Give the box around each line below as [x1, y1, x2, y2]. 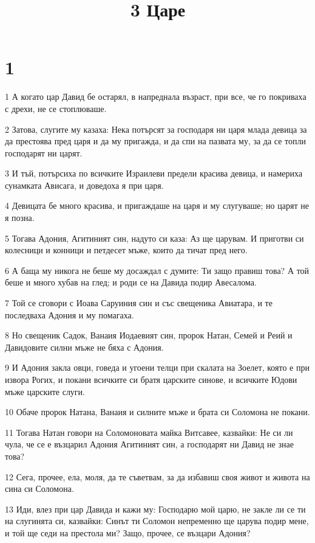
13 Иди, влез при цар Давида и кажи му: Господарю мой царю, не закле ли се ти [5, 502, 306, 515]
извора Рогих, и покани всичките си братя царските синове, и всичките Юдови [5, 373, 297, 385]
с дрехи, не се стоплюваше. [5, 102, 107, 114]
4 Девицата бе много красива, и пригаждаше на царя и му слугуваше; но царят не [5, 199, 309, 212]
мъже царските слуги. [5, 385, 85, 398]
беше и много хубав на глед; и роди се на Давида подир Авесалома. [5, 276, 257, 289]
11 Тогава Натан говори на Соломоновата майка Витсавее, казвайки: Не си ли [5, 426, 293, 438]
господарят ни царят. [5, 146, 83, 159]
